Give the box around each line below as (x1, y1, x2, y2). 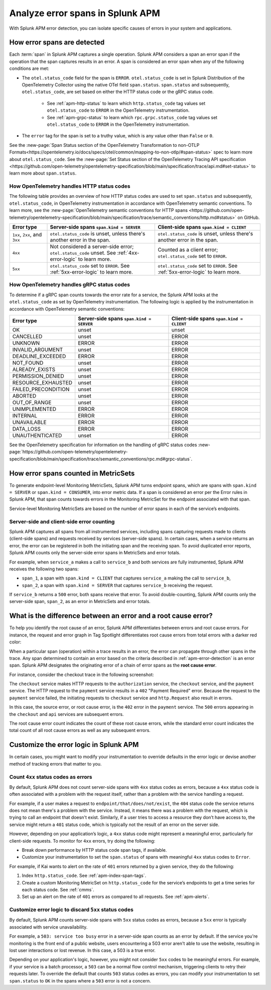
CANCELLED (12, 333, 43, 340)
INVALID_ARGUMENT (12, 346, 63, 353)
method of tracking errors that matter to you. (9, 761, 102, 767)
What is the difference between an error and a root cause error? (9, 612, 213, 620)
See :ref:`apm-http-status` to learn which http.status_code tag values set (47, 100, 206, 106)
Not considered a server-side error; (50, 243, 134, 250)
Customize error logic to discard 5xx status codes (9, 906, 134, 913)
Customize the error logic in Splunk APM (9, 740, 139, 749)
